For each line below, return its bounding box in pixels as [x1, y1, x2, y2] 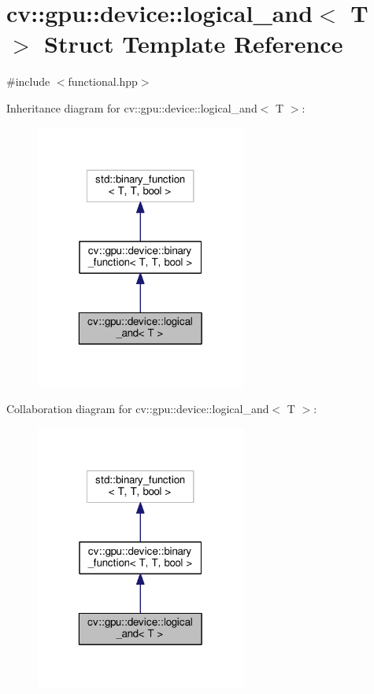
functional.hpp [68, 73, 138, 90]
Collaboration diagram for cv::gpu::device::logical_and [6, 401, 269, 417]
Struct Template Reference [44, 28, 343, 60]
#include [6, 73, 50, 90]
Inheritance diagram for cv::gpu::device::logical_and [6, 99, 257, 116]
